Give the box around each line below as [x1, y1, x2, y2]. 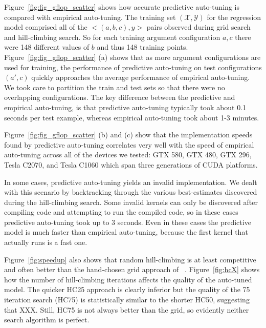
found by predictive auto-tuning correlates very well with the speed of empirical [4, 139, 254, 150]
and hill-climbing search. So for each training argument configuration [4, 31, 220, 42]
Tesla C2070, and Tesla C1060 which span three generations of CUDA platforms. [4, 159, 258, 170]
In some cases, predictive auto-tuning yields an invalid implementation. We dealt [4, 176, 257, 187]
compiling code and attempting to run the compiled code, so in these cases [4, 207, 238, 217]
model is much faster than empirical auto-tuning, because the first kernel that [4, 227, 248, 237]
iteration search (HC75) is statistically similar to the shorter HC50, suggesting [4, 294, 250, 305]
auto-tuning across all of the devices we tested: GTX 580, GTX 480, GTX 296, [4, 149, 252, 160]
